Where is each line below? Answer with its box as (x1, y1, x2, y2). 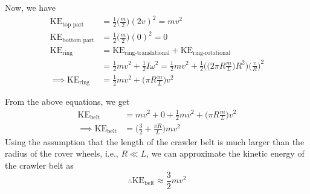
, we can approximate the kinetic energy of (146, 147, 305, 160)
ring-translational (124, 50, 170, 57)
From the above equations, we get (5, 95, 130, 108)
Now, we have (5, 1, 56, 13)
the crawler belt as (5, 158, 74, 171)
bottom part (62, 37, 94, 43)
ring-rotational (193, 50, 231, 57)
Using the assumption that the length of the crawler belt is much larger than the (5, 135, 305, 148)
